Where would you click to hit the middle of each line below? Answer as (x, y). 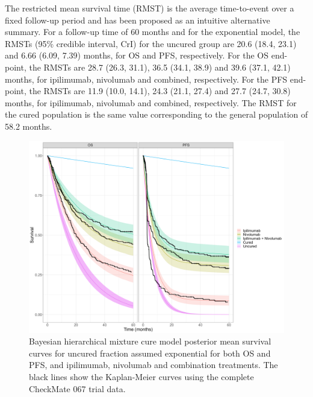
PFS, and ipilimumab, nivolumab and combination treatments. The (153, 365)
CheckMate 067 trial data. (77, 388)
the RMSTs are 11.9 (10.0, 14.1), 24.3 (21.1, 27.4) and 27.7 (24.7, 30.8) (160, 91)
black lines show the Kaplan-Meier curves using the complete (141, 376)
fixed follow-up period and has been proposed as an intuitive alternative (138, 20)
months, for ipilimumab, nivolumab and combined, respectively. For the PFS (146, 79)
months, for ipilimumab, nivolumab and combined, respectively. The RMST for (151, 102)
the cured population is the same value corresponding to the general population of (156, 114)
